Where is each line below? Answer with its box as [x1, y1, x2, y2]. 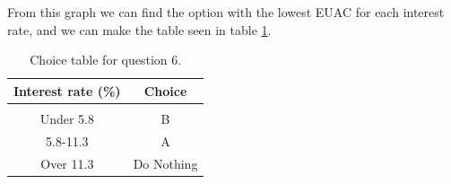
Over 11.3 [40, 153, 94, 172]
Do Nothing [133, 153, 198, 172]
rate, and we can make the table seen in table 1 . [7, 20, 272, 39]
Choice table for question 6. [30, 50, 182, 69]
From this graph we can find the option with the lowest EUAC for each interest [7, 3, 445, 21]
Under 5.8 [39, 109, 94, 127]
